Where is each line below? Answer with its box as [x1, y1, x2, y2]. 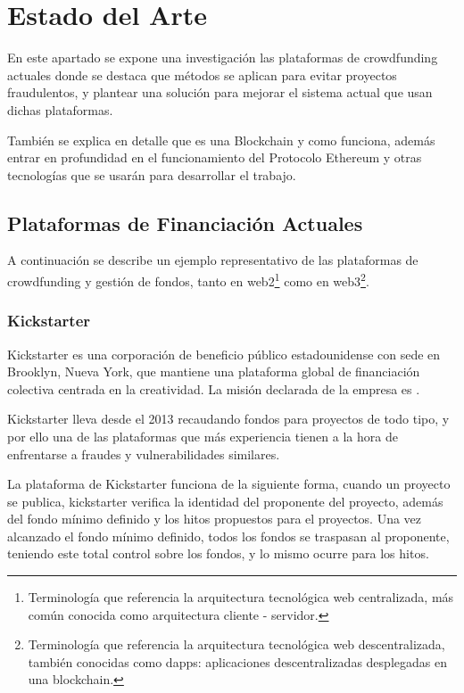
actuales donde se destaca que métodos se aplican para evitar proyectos [7, 65, 397, 84]
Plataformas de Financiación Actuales [7, 209, 363, 236]
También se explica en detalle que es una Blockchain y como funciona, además [7, 130, 435, 149]
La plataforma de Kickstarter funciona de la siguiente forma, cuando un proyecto [7, 474, 451, 493]
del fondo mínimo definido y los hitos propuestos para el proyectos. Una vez [7, 509, 422, 528]
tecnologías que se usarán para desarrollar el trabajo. [7, 165, 296, 184]
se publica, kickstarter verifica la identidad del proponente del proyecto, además [7, 491, 443, 510]
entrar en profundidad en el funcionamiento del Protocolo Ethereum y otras [7, 148, 422, 167]
